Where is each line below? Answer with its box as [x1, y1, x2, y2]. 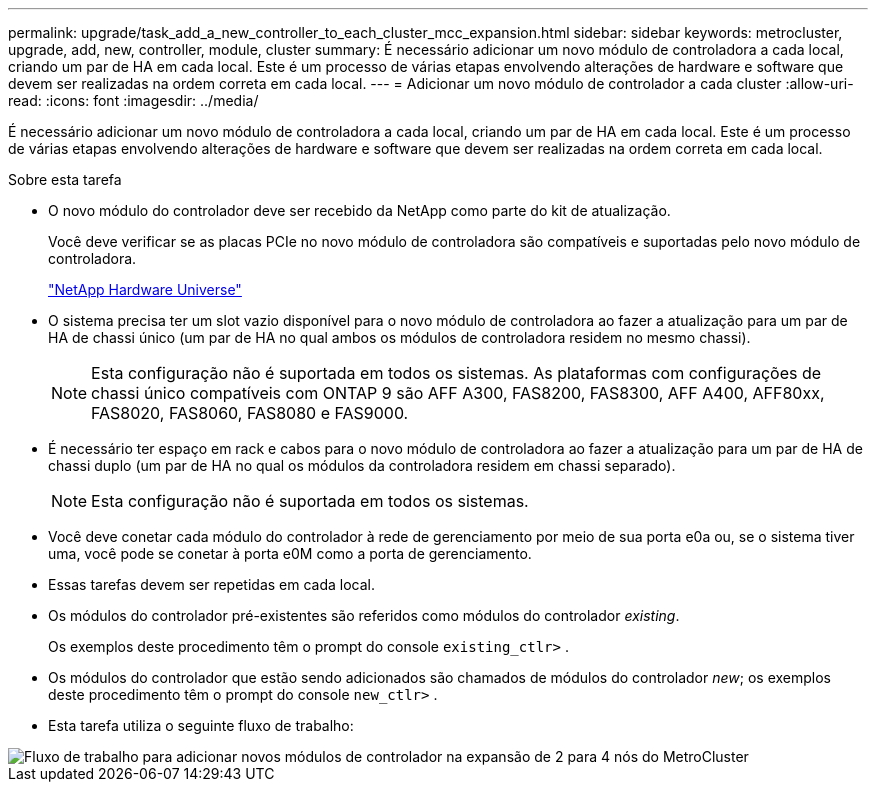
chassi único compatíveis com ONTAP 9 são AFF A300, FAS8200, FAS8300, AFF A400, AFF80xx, [91, 383, 825, 403]
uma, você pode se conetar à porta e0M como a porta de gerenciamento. [48, 545, 532, 562]
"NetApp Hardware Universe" [48, 281, 242, 298]
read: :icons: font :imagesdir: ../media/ [8, 92, 259, 109]
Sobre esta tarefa [8, 171, 122, 188]
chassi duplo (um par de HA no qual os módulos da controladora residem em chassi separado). [48, 457, 676, 474]
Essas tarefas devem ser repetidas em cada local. [48, 576, 376, 593]
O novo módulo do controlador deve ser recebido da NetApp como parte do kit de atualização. [48, 202, 671, 219]
